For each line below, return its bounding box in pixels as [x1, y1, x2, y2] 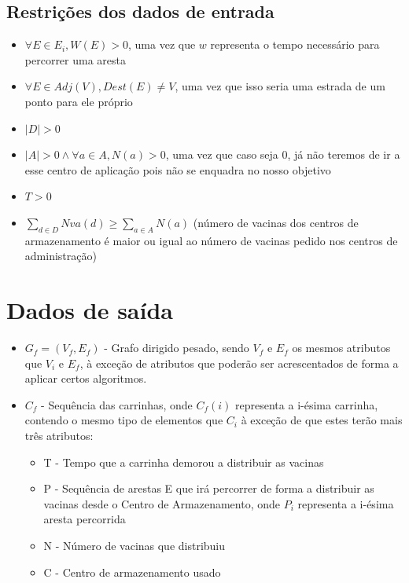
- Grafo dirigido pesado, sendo [104, 339, 249, 356]
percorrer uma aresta [24, 51, 127, 68]
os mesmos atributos [292, 339, 391, 356]
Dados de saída [6, 294, 173, 326]
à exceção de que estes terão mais [241, 412, 403, 428]
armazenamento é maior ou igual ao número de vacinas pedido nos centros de [24, 232, 398, 248]
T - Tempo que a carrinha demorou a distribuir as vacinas [43, 453, 324, 470]
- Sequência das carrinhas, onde [41, 396, 193, 412]
